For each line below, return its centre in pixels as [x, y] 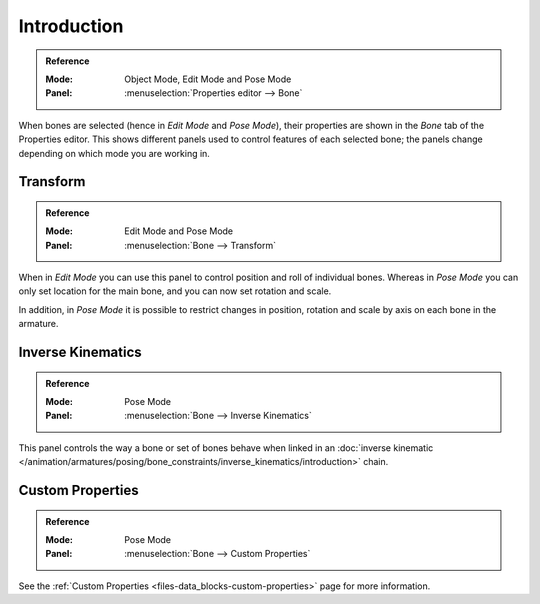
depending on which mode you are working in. [114, 153]
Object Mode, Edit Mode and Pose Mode [208, 79]
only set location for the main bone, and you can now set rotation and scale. [175, 291]
